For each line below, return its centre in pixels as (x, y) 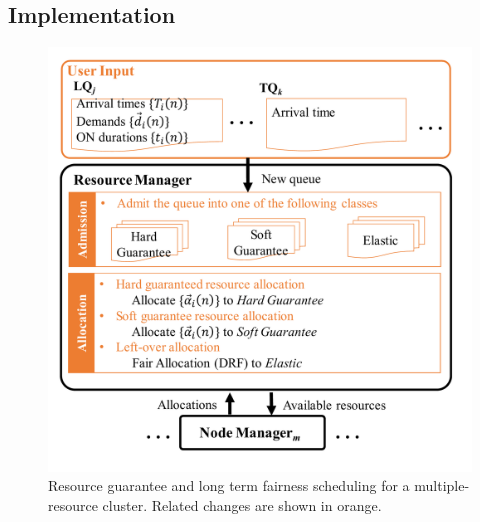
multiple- (442, 485)
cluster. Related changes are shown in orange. (242, 505)
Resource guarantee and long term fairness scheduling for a (229, 485)
